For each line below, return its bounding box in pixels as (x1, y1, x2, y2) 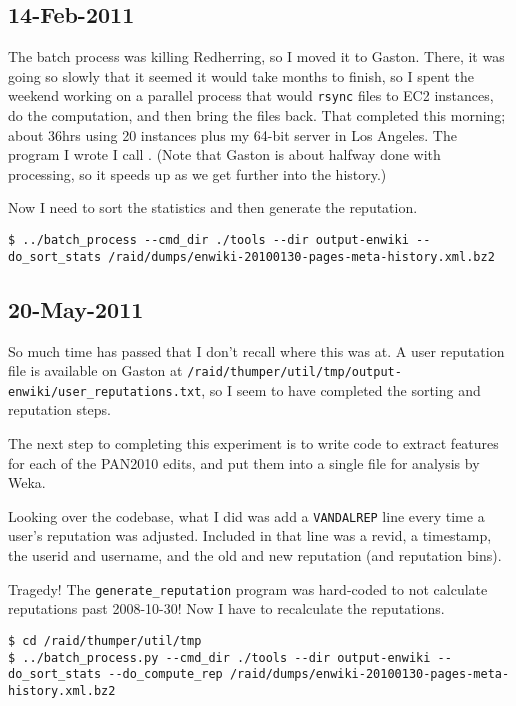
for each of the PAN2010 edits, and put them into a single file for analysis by (8, 452, 480, 473)
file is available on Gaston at (8, 360, 183, 381)
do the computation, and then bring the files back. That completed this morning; (8, 105, 506, 126)
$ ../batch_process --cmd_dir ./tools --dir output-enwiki (8, 233, 409, 248)
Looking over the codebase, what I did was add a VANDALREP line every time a (8, 505, 485, 526)
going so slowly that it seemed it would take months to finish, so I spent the (8, 65, 474, 86)
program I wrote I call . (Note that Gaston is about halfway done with (8, 144, 441, 165)
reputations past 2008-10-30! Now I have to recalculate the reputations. (8, 598, 445, 619)
